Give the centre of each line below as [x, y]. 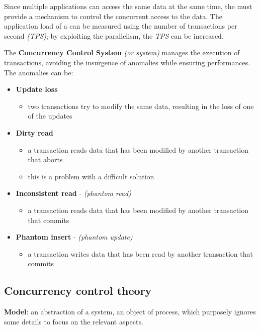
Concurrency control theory [78, 291]
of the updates [50, 116]
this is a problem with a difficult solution [91, 176]
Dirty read [34, 132]
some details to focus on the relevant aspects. [74, 321]
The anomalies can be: [39, 72]
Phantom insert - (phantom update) [74, 237]
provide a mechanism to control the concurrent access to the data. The [113, 16]
